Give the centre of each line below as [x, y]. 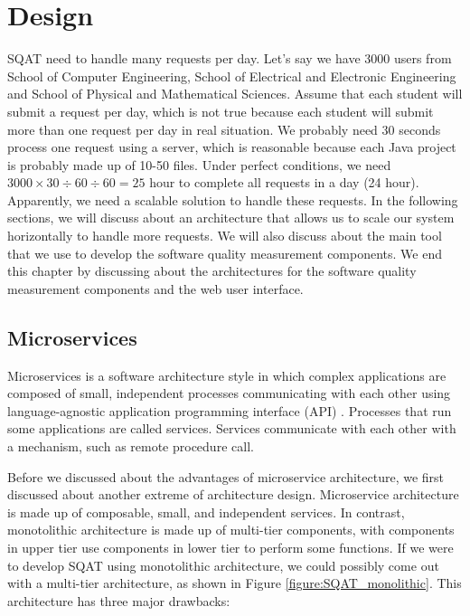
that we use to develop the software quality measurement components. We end [225, 253]
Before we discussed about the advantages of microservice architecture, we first [226, 476]
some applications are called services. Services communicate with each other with [232, 428]
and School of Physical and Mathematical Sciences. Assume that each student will [235, 94]
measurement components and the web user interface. [155, 288]
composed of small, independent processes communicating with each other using [229, 393]
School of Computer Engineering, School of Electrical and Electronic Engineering [232, 76]
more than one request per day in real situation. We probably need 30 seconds [224, 129]
